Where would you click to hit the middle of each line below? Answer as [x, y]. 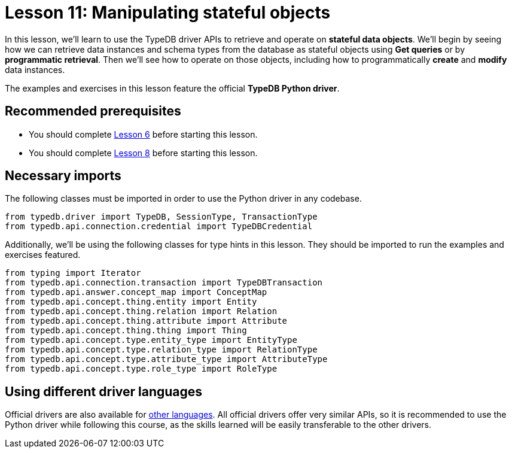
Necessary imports [63, 176]
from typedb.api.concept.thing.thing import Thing [126, 331]
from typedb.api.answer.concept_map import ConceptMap [136, 292]
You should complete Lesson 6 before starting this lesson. [143, 134]
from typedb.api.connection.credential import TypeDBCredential [159, 226]
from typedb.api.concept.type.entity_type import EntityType [151, 340]
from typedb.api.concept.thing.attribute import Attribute [146, 321]
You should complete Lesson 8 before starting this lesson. [143, 153]
